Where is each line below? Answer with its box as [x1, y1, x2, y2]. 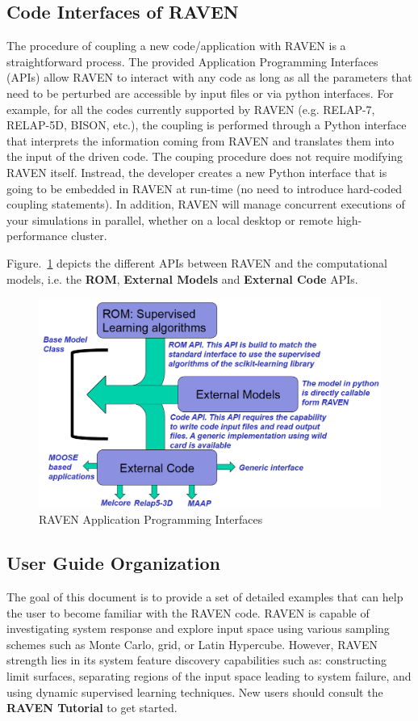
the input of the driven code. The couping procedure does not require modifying [6, 148, 403, 165]
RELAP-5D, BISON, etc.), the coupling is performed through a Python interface [6, 116, 407, 133]
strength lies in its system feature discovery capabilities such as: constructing [6, 651, 387, 668]
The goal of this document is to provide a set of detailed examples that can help [6, 588, 403, 605]
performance [6, 227, 68, 244]
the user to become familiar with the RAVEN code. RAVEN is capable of [6, 604, 370, 621]
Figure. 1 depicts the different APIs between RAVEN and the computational [6, 254, 387, 271]
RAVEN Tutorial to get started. [6, 699, 178, 716]
